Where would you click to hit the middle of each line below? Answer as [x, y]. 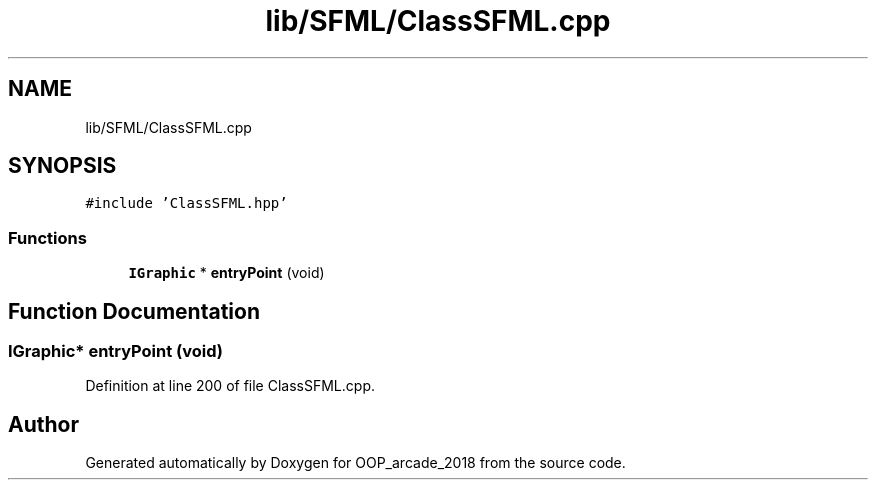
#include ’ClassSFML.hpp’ [186, 203]
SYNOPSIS [62, 166]
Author [43, 424]
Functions [47, 237]
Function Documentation [134, 311]
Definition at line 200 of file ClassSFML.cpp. [230, 386]
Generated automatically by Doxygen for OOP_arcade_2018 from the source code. [355, 463]
